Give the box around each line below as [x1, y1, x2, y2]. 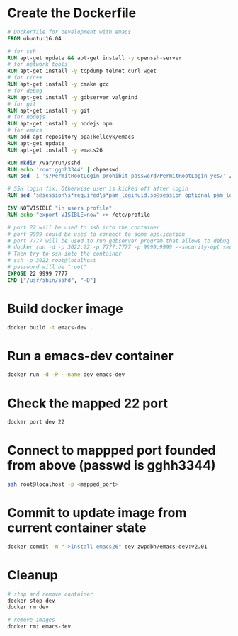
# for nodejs [7, 113, 46, 121]
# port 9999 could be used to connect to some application [7, 230, 186, 238]
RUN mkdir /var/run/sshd [7, 159, 81, 166]
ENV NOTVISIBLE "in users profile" [7, 205, 113, 212]
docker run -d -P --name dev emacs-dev [7, 371, 125, 378]
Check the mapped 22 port [7, 395, 169, 411]
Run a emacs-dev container [7, 348, 174, 364]
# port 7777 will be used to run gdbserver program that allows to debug [7, 237, 230, 244]
